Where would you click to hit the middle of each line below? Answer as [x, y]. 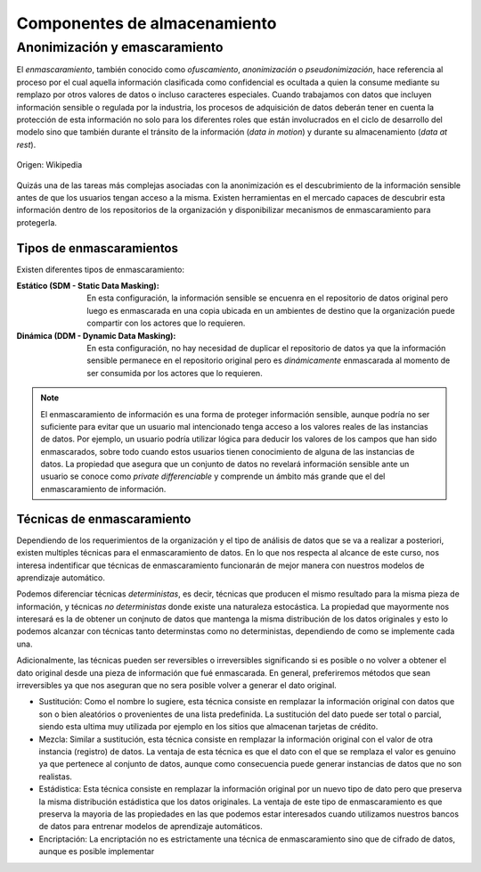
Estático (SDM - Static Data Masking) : [88, 285]
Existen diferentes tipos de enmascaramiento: [100, 269]
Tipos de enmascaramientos [97, 248]
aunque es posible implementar [97, 851]
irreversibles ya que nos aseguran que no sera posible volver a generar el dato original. [177, 686]
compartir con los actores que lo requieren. [166, 323]
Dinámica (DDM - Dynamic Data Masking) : [96, 335]
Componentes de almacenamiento [147, 23]
